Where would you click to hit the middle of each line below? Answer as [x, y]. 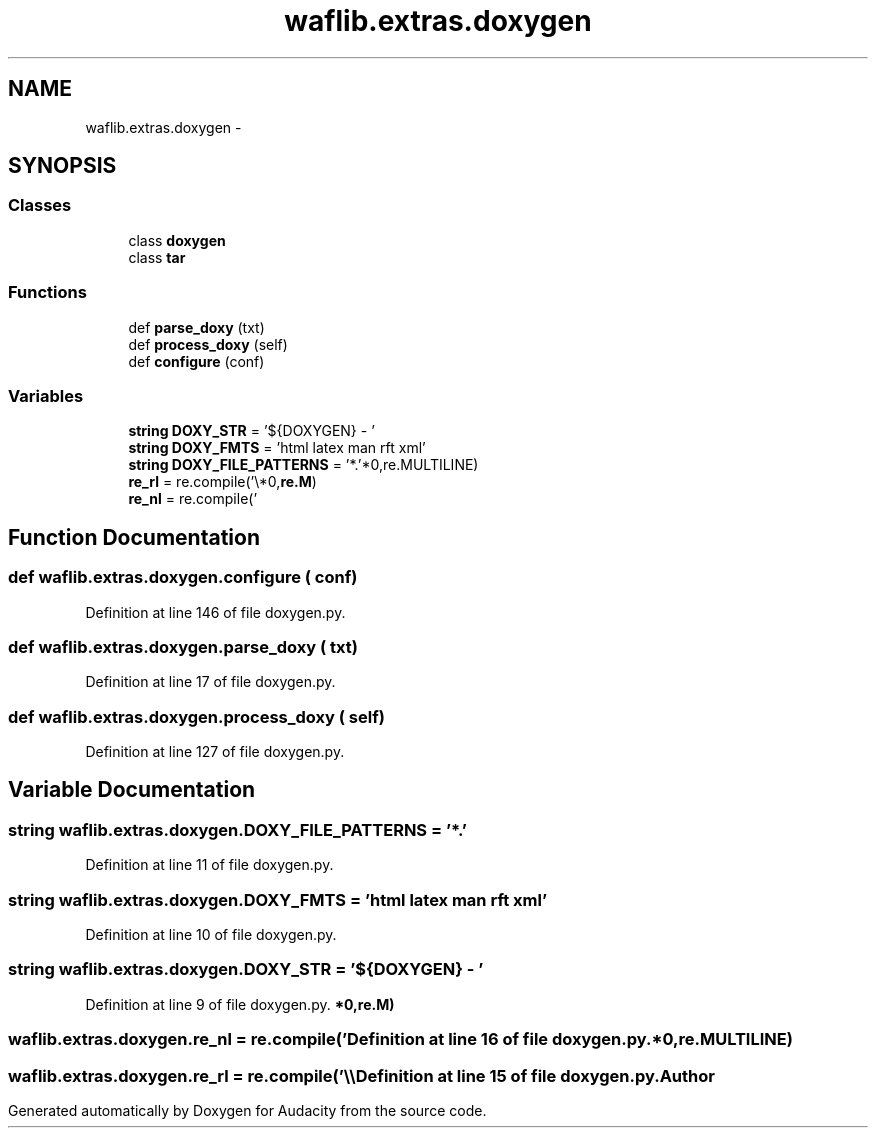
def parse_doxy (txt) [196, 327]
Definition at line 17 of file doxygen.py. [210, 682]
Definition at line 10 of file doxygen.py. [211, 934]
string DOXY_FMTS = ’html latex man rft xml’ [277, 448]
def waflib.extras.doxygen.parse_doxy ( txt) [183, 646]
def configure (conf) [196, 361]
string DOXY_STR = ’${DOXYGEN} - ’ [251, 431]
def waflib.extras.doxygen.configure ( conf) [183, 577]
